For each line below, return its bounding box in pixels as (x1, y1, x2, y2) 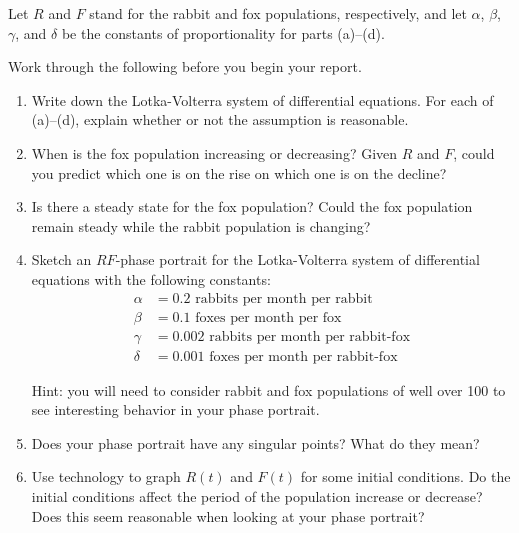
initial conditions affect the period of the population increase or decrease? (31, 486, 483, 507)
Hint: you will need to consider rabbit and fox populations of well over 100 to (31, 379, 506, 400)
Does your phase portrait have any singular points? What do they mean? (31, 432, 480, 453)
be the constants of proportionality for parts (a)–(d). (61, 22, 385, 43)
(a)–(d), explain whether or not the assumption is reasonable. (31, 109, 409, 130)
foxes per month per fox (195, 310, 342, 325)
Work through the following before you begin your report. (8, 56, 362, 77)
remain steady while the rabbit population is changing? (31, 215, 371, 236)
